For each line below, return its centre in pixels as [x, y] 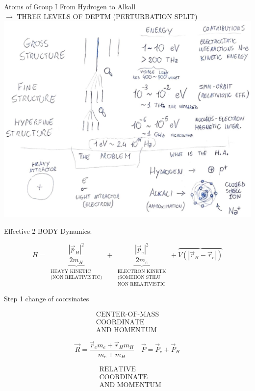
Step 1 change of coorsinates [47, 298]
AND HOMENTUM [126, 330]
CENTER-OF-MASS [127, 315]
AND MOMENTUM [130, 385]
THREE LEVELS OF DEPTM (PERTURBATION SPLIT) [107, 16]
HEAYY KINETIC [71, 271]
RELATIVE [117, 370]
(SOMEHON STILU [139, 277]
